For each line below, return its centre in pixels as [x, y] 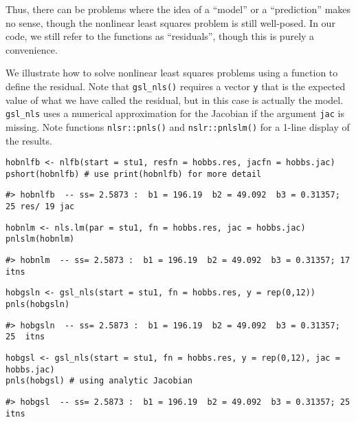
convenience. [32, 49]
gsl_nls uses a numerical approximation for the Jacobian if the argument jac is [175, 113]
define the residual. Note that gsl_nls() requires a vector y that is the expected [176, 86]
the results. [29, 140]
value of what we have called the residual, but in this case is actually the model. [175, 99]
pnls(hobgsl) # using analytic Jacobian [99, 381]
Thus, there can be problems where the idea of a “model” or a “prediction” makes [178, 9]
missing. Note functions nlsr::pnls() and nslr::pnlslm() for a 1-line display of [178, 126]
